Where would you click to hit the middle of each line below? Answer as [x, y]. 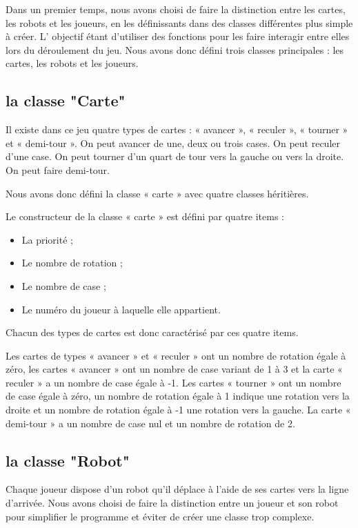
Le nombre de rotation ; [72, 263]
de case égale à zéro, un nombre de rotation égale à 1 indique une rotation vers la [178, 396]
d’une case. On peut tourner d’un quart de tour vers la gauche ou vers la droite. [175, 156]
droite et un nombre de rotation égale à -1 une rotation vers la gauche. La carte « [178, 410]
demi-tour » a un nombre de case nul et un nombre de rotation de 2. [150, 423]
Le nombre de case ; [64, 285]
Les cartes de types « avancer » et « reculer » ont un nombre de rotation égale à [176, 355]
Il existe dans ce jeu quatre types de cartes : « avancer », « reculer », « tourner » [177, 129]
